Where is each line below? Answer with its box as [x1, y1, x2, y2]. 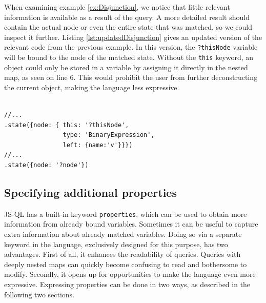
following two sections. [4, 289, 75, 299]
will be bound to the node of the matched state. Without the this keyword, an [4, 52, 254, 63]
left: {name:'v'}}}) [63, 141, 133, 149]
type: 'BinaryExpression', [63, 131, 155, 139]
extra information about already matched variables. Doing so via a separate [4, 229, 242, 239]
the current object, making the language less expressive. [4, 82, 179, 92]
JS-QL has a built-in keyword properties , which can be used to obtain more [4, 208, 247, 219]
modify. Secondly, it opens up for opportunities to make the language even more [4, 269, 256, 279]
